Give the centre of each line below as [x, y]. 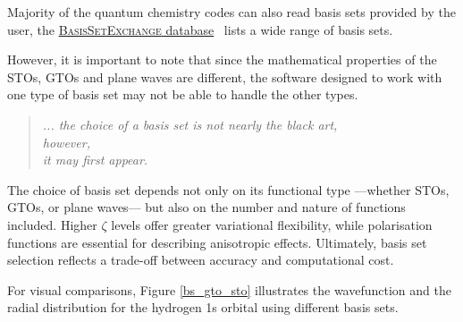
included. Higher [52, 224]
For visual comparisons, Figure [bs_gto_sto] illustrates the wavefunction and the [229, 289]
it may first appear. [95, 160]
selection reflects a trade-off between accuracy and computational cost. [201, 260]
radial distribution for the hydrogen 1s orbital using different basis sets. [203, 307]
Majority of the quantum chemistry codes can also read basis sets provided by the [231, 12]
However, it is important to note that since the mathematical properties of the [222, 59]
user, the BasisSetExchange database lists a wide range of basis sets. [200, 29]
